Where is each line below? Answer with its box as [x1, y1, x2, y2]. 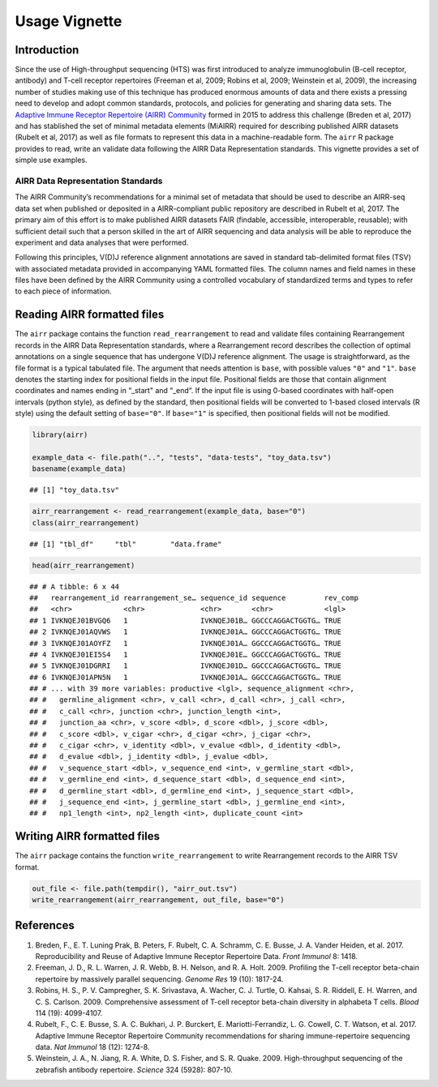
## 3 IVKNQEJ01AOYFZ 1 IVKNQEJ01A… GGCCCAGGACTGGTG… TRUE [29, 639, 342, 648]
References [15, 918, 75, 932]
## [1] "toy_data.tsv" [29, 486, 120, 494]
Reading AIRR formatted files [15, 308, 165, 322]
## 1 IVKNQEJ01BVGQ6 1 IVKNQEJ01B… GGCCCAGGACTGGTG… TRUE [29, 616, 342, 625]
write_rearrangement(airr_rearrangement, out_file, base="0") [32, 896, 285, 905]
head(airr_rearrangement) [32, 560, 135, 570]
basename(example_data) [32, 464, 127, 473]
